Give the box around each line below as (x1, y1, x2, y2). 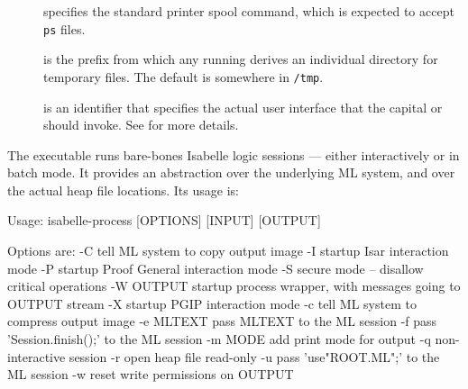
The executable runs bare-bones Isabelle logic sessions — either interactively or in (7, 145, 460, 164)
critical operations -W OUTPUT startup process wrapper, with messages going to (7, 276, 461, 295)
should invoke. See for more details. (43, 115, 239, 134)
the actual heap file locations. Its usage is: (7, 180, 239, 199)
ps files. (43, 19, 86, 38)
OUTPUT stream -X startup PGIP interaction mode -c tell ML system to (7, 294, 417, 312)
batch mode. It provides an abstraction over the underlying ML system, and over (7, 163, 455, 182)
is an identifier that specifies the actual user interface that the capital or (43, 97, 443, 116)
